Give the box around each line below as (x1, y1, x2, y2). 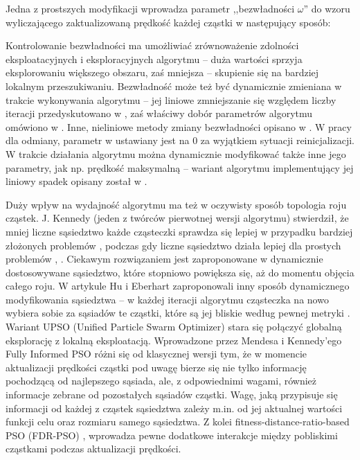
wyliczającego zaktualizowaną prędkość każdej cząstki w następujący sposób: (6, 15, 331, 29)
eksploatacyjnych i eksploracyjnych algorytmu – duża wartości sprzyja (6, 51, 303, 66)
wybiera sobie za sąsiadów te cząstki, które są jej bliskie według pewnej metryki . (6, 306, 350, 320)
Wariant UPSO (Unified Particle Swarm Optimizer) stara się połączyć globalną (6, 319, 342, 334)
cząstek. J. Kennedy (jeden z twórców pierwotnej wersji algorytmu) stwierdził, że (6, 211, 349, 225)
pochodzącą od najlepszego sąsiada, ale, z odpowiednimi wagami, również (6, 373, 317, 388)
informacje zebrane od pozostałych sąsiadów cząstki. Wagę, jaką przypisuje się (6, 387, 338, 402)
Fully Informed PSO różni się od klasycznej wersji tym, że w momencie (6, 346, 307, 361)
